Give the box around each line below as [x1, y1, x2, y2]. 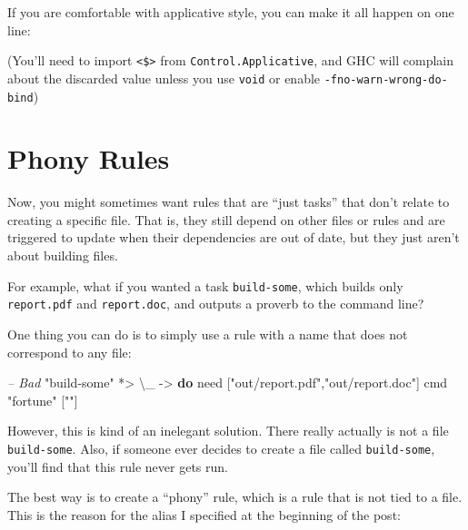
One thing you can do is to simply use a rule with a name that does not [7, 324, 408, 343]
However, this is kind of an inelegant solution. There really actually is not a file [7, 421, 449, 440]
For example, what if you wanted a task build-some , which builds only [7, 276, 403, 295]
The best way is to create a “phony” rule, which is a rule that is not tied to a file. [7, 487, 463, 506]
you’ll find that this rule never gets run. [7, 456, 228, 476]
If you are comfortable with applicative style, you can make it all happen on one [7, 3, 454, 21]
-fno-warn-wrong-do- [324, 73, 448, 86]
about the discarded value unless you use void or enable [7, 68, 321, 87]
